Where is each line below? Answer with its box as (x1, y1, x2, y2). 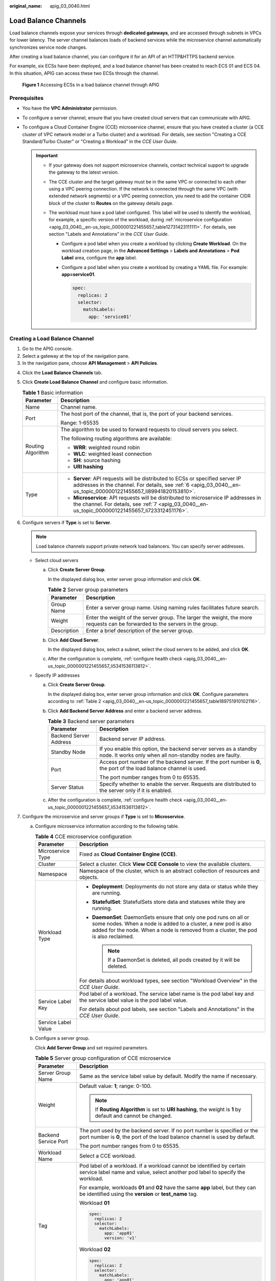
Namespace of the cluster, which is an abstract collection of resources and (79, 867, 260, 875)
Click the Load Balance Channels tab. (22, 369, 103, 376)
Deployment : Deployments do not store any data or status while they (92, 883, 258, 890)
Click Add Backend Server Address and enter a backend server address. (48, 708, 202, 714)
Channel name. (60, 403, 97, 410)
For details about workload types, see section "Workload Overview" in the (79, 977, 258, 984)
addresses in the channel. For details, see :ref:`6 (73, 481, 190, 488)
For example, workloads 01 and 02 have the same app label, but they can (79, 1184, 256, 1191)
